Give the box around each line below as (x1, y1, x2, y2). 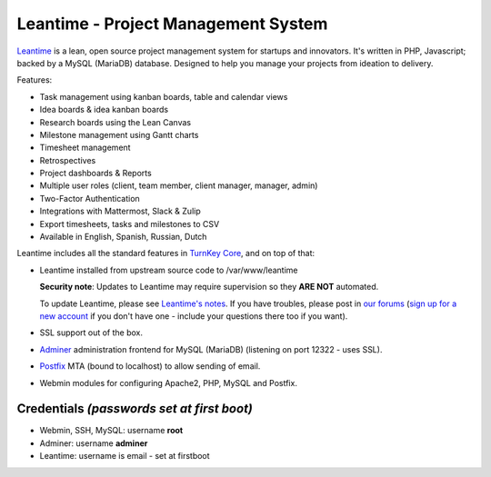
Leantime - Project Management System (16, 14, 328, 34)
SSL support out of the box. (39, 327, 144, 338)
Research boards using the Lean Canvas (39, 116, 191, 127)
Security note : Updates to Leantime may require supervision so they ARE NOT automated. (39, 282, 379, 293)
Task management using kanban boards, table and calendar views (39, 91, 288, 102)
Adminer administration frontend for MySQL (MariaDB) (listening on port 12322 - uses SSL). (39, 343, 383, 354)
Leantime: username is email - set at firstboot (39, 451, 210, 462)
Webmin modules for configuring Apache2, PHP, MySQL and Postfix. (39, 377, 297, 388)
